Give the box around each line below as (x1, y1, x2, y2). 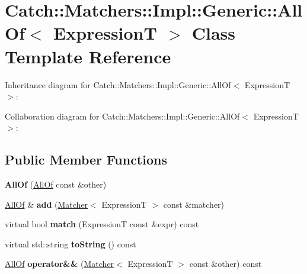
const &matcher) (163, 198, 225, 210)
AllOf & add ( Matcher (5, 198, 88, 210)
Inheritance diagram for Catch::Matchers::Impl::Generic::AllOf (5, 78, 231, 91)
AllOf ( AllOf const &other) (5, 178, 107, 191)
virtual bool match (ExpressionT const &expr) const (5, 218, 199, 230)
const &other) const (189, 257, 262, 270)
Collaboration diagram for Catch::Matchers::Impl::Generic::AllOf (5, 109, 240, 122)
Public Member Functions (5, 150, 167, 169)
